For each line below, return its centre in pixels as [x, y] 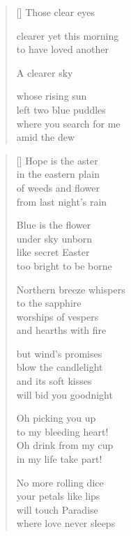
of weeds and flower [58, 187]
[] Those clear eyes [55, 12]
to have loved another [63, 49]
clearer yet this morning [68, 35]
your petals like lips [58, 496]
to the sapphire [49, 303]
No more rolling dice [60, 482]
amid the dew [46, 137]
